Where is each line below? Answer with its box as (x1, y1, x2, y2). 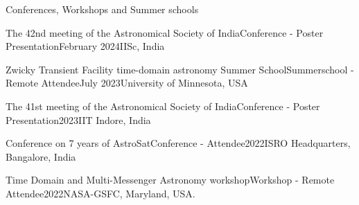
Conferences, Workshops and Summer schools (6, 2, 199, 16)
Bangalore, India (6, 149, 76, 163)
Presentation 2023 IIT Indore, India (6, 112, 151, 127)
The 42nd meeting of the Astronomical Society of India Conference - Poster (6, 25, 324, 39)
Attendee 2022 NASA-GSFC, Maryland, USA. (6, 186, 195, 200)
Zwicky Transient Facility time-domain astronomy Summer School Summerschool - (6, 62, 354, 76)
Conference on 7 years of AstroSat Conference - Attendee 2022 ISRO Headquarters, (6, 136, 351, 150)
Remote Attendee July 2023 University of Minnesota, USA (6, 75, 248, 90)
